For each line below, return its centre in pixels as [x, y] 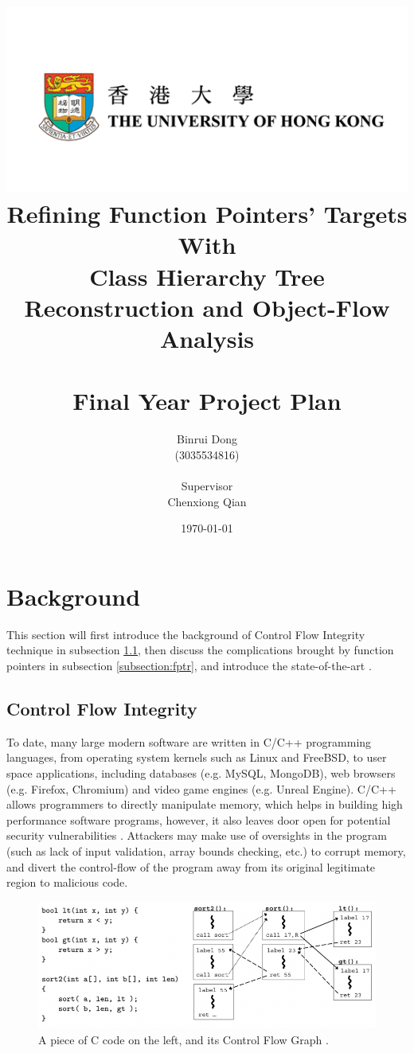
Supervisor [207, 486]
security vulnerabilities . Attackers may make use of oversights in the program [197, 835]
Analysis [207, 338]
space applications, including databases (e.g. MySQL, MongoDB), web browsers [201, 772]
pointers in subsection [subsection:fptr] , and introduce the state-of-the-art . [189, 665]
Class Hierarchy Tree [207, 276]
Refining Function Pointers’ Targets [207, 214]
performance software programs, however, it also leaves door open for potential [199, 819]
